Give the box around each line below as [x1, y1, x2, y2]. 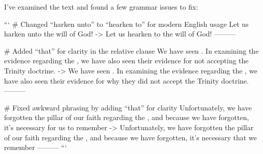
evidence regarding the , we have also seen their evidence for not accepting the [4, 55, 249, 66]
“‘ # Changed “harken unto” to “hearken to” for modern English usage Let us [4, 18, 249, 29]
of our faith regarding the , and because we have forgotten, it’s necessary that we [4, 132, 257, 142]
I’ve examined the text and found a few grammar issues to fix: [4, 2, 198, 12]
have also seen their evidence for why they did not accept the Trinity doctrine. [4, 75, 249, 86]
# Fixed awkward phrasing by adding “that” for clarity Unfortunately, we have [4, 102, 252, 112]
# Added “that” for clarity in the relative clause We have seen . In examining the [4, 45, 259, 56]
